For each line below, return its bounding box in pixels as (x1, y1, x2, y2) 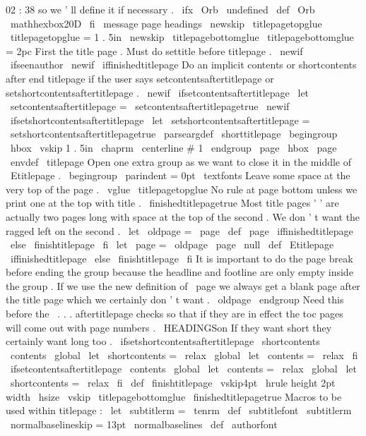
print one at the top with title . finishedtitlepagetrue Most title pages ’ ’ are (6, 195, 339, 210)
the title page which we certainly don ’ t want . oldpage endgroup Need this (6, 292, 344, 307)
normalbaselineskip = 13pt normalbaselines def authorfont (10, 416, 278, 431)
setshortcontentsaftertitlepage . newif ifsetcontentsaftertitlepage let (6, 85, 309, 99)
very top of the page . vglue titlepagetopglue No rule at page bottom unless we (6, 181, 358, 196)
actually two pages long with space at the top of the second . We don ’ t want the (6, 209, 360, 224)
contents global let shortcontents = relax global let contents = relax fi (10, 347, 358, 362)
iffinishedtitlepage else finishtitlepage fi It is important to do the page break (10, 250, 353, 265)
